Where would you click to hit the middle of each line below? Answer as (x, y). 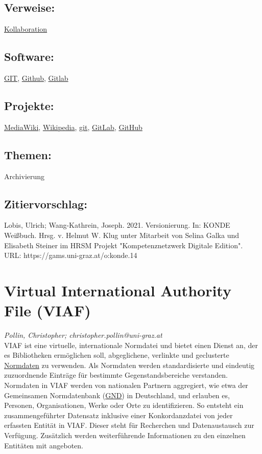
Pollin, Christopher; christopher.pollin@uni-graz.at (83, 335)
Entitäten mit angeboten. (44, 445)
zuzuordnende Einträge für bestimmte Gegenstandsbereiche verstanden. (116, 375)
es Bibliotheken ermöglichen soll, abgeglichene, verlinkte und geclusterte (117, 355)
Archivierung (25, 176)
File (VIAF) (47, 310)
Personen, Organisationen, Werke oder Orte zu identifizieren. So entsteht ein (124, 405)
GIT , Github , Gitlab (36, 78)
